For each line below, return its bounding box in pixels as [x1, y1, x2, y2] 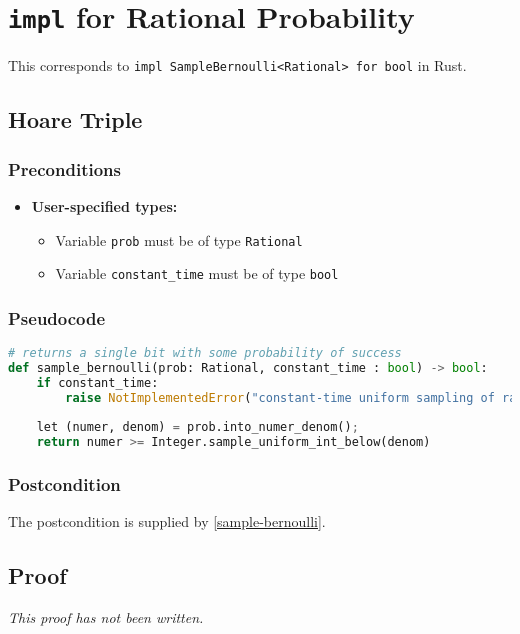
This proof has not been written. [8, 607, 204, 628]
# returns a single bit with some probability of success [8, 346, 402, 361]
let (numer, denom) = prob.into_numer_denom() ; [36, 420, 359, 435]
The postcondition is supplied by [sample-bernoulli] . [8, 511, 326, 532]
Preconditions [8, 156, 121, 181]
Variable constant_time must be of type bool [55, 263, 339, 284]
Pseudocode [8, 305, 106, 330]
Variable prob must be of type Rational [55, 229, 303, 250]
